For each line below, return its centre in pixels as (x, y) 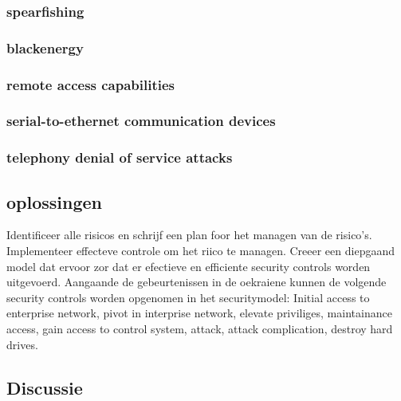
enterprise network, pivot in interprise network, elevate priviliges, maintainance (199, 313)
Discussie (45, 387)
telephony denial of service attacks (120, 157)
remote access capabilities (91, 84)
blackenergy (45, 47)
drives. (22, 344)
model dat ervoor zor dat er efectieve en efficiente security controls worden (189, 266)
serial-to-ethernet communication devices (141, 121)
